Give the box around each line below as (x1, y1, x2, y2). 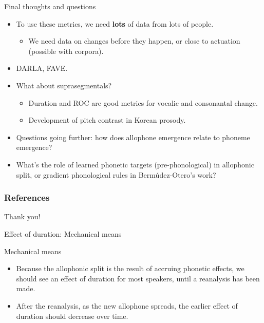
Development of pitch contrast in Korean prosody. (28, 115, 186, 125)
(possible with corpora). (28, 45, 104, 56)
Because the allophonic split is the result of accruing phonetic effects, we (16, 263, 244, 274)
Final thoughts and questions (4, 1, 96, 11)
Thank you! (4, 211, 41, 222)
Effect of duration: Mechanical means (4, 228, 122, 239)
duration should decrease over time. (16, 310, 128, 321)
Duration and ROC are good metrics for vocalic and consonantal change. (28, 97, 258, 108)
